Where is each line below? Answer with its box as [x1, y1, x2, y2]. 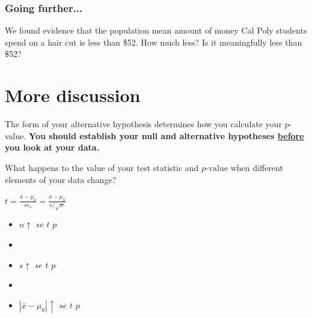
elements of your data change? [5, 173, 117, 185]
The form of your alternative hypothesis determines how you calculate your [5, 118, 282, 130]
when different [230, 161, 283, 173]
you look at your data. [5, 141, 100, 154]
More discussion [5, 83, 141, 107]
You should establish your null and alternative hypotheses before [29, 129, 304, 142]
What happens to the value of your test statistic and [5, 161, 199, 173]
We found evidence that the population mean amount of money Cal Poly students [5, 24, 307, 37]
